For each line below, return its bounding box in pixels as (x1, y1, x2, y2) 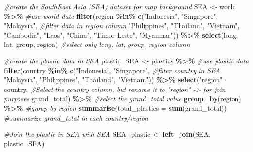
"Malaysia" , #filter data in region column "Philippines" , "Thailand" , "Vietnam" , (4, 20, 240, 30)
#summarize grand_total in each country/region (4, 112, 148, 122)
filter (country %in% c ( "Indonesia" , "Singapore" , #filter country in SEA (4, 65, 220, 75)
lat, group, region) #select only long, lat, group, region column (4, 39, 190, 49)
